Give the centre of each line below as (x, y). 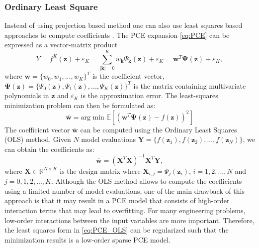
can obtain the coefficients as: (49, 149)
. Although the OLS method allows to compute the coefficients (146, 181)
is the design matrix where (100, 171)
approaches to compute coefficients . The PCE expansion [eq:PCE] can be (117, 35)
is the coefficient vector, (128, 76)
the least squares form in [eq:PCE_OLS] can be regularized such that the (117, 230)
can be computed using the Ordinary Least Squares (159, 129)
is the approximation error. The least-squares (149, 95)
